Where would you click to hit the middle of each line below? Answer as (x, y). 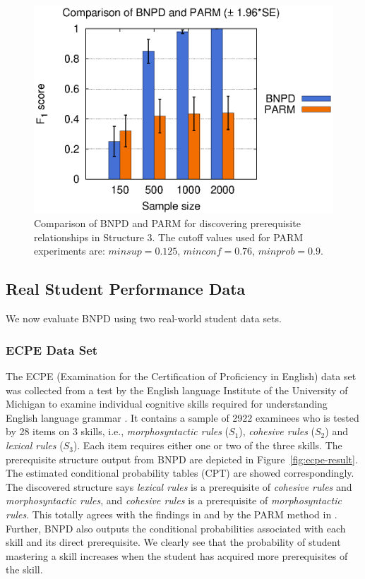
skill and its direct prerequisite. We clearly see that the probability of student (173, 542)
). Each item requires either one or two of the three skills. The (208, 445)
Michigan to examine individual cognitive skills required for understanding (167, 404)
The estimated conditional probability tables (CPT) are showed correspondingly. (180, 473)
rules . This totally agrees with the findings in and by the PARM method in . (172, 514)
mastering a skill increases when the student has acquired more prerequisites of (177, 555)
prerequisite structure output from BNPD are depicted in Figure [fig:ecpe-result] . (182, 459)
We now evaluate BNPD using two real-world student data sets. (144, 318)
